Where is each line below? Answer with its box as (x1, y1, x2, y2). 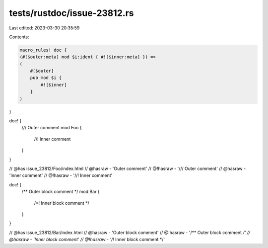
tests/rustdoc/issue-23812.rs (9, 7, 134, 18)
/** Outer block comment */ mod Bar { (21, 189, 100, 195)
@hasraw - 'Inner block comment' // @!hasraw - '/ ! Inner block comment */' (9, 237, 165, 243)
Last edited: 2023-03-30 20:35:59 (9, 25, 80, 31)
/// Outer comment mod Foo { (21, 125, 82, 131)
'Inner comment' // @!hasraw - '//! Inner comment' (9, 172, 113, 178)
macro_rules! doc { (19, 47, 67, 53)
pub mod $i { (30, 75, 62, 81)
